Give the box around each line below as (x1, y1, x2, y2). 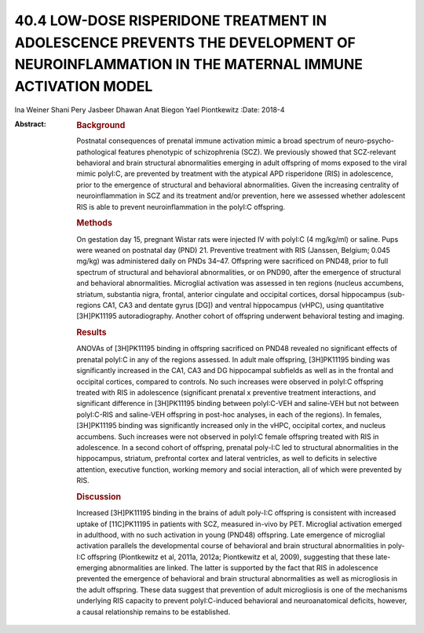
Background (76, 120, 126, 131)
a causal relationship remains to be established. (76, 607, 231, 617)
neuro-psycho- (345, 136, 394, 145)
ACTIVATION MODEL (14, 78, 153, 96)
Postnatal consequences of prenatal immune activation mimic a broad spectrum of (76, 136, 344, 145)
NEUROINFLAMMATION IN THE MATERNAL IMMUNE (14, 56, 364, 74)
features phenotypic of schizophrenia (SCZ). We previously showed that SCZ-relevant (118, 147, 397, 156)
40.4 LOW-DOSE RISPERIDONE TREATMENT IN (14, 12, 327, 29)
